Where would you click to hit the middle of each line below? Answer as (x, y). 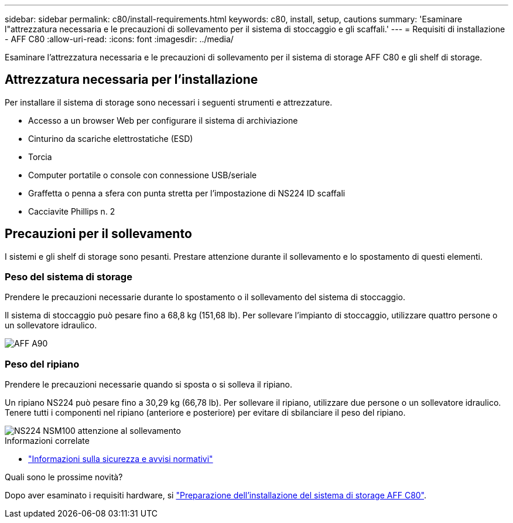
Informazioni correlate (47, 441)
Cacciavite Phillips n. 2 (72, 211)
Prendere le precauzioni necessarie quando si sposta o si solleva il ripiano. (149, 385)
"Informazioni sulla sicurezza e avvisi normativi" (121, 459)
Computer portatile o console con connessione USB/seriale (143, 175)
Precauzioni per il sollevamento (98, 234)
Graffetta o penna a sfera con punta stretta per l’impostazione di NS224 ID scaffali (187, 193)
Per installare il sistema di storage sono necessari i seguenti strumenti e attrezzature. (169, 102)
